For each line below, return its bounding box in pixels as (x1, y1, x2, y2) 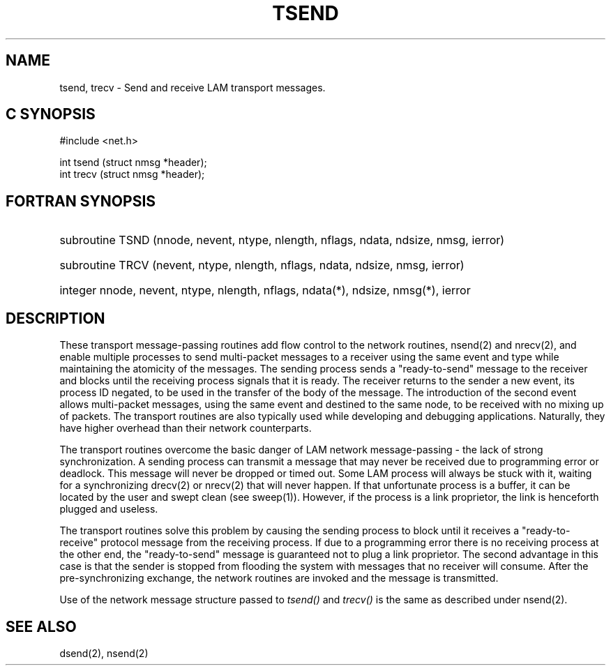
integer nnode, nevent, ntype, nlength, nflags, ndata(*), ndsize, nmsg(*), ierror (59, 283, 471, 298)
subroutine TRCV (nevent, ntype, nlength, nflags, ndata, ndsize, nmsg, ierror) (59, 258, 465, 273)
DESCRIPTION (6, 309, 105, 327)
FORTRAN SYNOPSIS (6, 192, 156, 210)
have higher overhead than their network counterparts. (59, 422, 312, 435)
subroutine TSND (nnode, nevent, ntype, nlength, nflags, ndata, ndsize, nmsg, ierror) (59, 233, 505, 248)
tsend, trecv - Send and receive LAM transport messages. (59, 81, 326, 93)
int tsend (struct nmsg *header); (59, 156, 207, 169)
